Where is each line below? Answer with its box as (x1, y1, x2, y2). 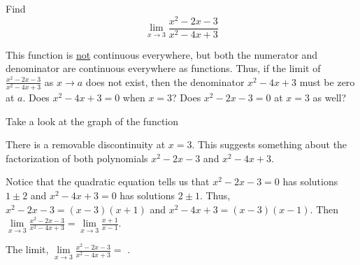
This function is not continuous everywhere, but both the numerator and (6, 47, 318, 62)
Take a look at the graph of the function (6, 113, 179, 128)
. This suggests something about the (192, 137, 347, 152)
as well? (312, 90, 347, 105)
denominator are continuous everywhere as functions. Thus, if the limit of (6, 61, 321, 76)
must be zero (299, 74, 355, 89)
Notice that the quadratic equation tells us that (6, 174, 210, 189)
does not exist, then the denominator (85, 74, 245, 89)
